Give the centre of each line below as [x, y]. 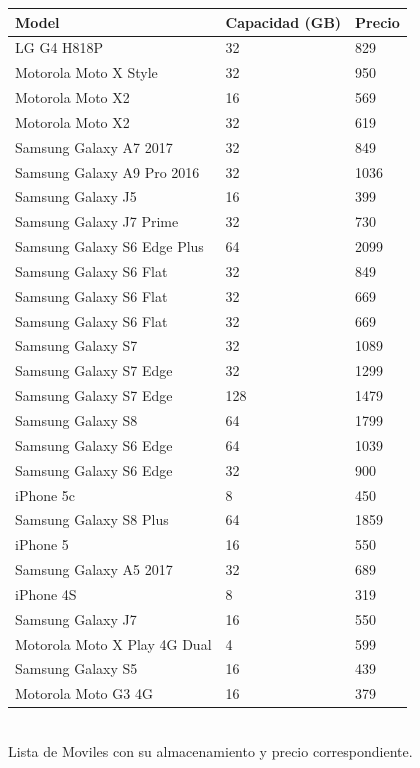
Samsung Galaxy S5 [76, 668]
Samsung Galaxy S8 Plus [92, 519]
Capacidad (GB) [283, 21]
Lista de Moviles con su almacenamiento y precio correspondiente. [210, 750]
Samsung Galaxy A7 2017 [94, 146]
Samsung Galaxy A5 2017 [94, 569]
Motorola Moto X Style [86, 72]
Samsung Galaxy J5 [76, 196]
